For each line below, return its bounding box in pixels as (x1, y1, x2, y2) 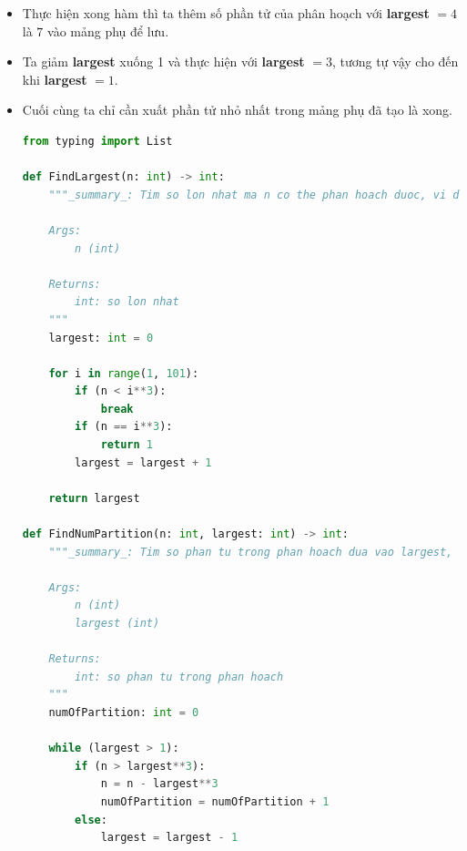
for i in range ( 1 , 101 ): (48, 366, 199, 380)
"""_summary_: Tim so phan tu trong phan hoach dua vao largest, (48, 545, 453, 559)
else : (75, 813, 107, 826)
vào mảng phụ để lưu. (47, 21, 169, 40)
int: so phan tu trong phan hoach (75, 670, 284, 683)
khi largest (22, 69, 87, 88)
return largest (48, 491, 140, 505)
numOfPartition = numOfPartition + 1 (100, 795, 330, 808)
